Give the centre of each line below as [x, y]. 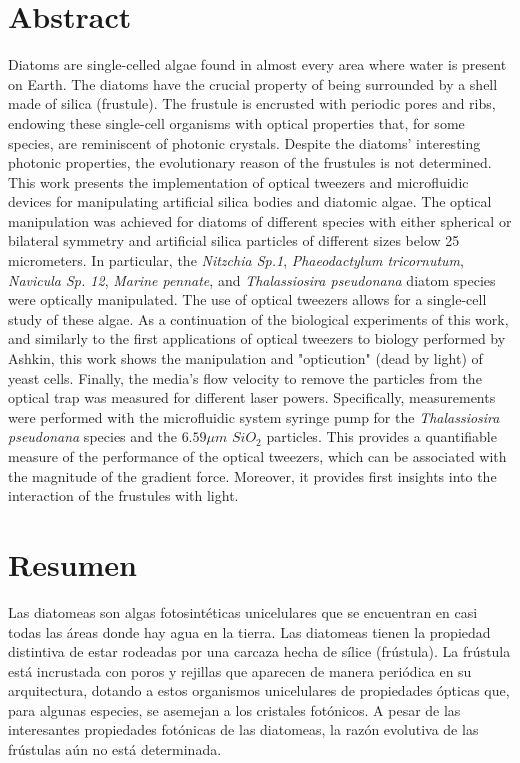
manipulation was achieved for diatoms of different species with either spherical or [260, 220]
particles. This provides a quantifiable [381, 436]
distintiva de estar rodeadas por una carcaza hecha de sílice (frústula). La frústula [259, 651]
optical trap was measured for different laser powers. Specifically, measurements [252, 397]
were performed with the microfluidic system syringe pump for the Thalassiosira [254, 416]
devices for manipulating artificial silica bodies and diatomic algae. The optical [250, 201]
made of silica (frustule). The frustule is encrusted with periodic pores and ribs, [252, 103]
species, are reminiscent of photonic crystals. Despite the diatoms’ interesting [244, 142]
